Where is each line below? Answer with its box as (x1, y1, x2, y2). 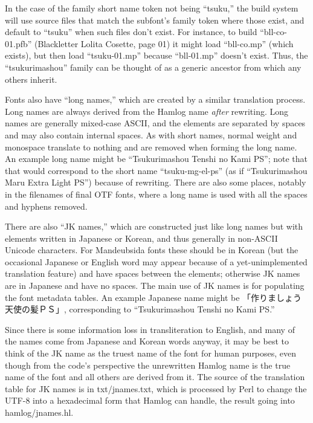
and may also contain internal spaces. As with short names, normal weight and (5, 128, 297, 141)
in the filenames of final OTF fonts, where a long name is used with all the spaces (5, 187, 308, 200)
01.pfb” (5, 37, 32, 50)
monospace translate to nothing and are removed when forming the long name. (5, 140, 297, 153)
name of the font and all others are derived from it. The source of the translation (5, 370, 305, 383)
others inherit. (5, 73, 57, 85)
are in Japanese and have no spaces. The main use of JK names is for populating (5, 279, 305, 292)
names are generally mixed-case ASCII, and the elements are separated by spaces (5, 117, 306, 129)
